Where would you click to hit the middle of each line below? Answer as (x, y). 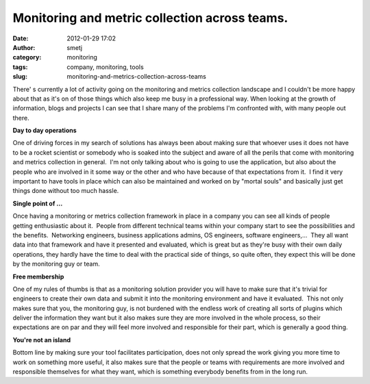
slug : (20, 77)
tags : (20, 67)
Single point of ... (38, 203)
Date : (21, 38)
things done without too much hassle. (66, 191)
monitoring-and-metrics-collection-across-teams (137, 77)
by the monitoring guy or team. (56, 264)
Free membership (38, 277)
